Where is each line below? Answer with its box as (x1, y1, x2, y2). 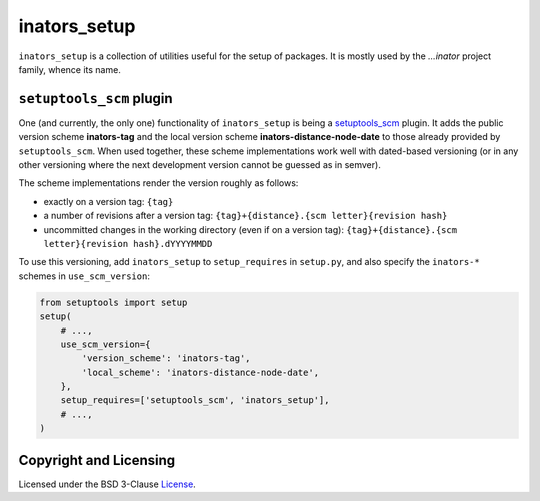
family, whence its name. (18, 63, 122, 75)
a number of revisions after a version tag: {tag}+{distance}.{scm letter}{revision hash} (43, 210, 448, 222)
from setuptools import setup (39, 296, 188, 308)
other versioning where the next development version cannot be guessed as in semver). (18, 159, 382, 171)
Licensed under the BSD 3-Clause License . (18, 478, 197, 490)
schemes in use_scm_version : (18, 270, 150, 282)
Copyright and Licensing (18, 451, 176, 469)
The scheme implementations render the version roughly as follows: (18, 177, 299, 189)
